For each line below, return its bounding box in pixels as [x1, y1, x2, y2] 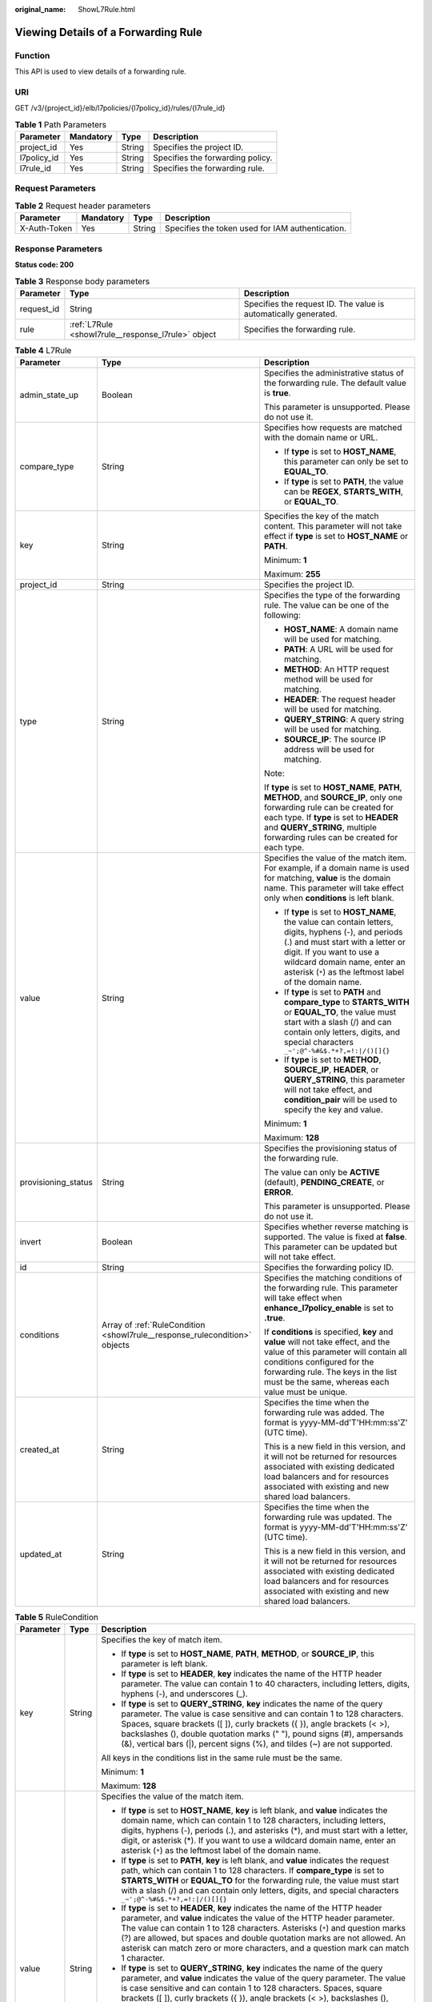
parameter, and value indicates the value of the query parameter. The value [121, 1972, 406, 1984]
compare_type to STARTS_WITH [284, 997, 410, 1008]
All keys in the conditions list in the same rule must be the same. [101, 1752, 343, 1763]
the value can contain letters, [284, 917, 394, 928]
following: [264, 609, 302, 621]
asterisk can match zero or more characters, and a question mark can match [121, 1943, 410, 1954]
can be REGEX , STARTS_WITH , [284, 486, 404, 497]
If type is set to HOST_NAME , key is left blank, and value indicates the [121, 1805, 388, 1816]
